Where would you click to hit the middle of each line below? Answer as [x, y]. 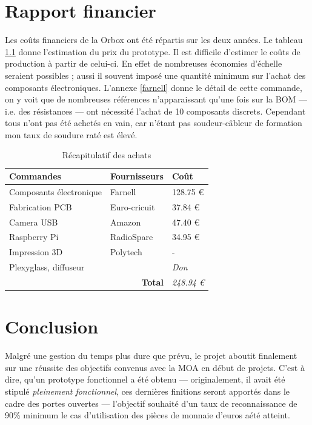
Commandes [35, 176]
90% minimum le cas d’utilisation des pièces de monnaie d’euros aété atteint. [148, 415]
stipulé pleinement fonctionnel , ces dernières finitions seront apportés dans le [148, 391]
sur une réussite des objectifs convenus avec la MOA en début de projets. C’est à [155, 367]
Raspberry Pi [34, 237]
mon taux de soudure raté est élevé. [71, 134]
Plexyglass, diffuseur [47, 267]
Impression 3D [36, 252]
